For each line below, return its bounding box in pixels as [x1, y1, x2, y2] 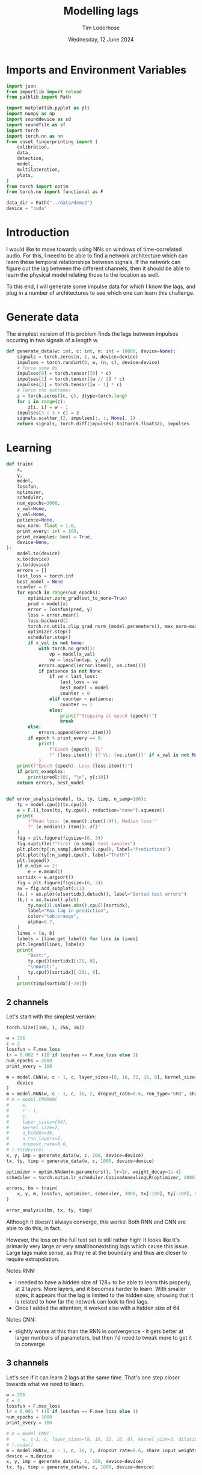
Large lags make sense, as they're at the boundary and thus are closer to [6, 1249, 188, 1256]
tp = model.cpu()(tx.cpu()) [17, 801, 87, 807]
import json [6, 83, 36, 89]
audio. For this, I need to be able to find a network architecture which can [6, 252, 188, 259]
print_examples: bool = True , [17, 534, 93, 540]
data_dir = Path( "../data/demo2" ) [6, 200, 93, 206]
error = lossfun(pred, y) [28, 606, 93, 612]
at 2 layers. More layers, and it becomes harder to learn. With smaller [14, 1285, 186, 1292]
